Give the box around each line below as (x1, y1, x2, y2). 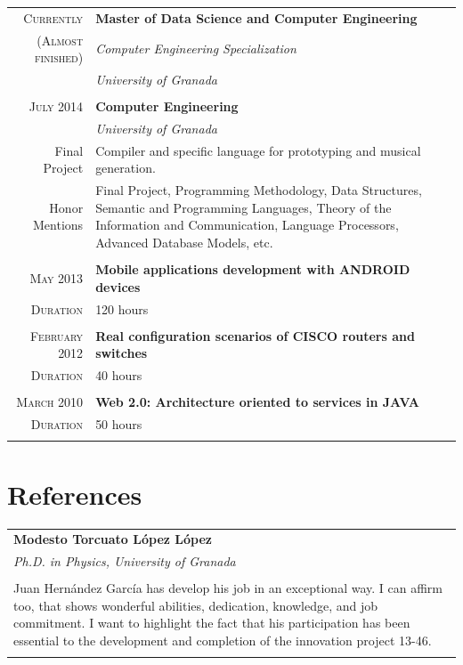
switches (95, 344, 148, 362)
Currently (23, 8, 84, 27)
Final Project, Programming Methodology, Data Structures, (95, 181, 422, 199)
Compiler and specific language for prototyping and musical (95, 141, 421, 159)
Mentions (33, 215, 84, 234)
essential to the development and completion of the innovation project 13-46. (13, 630, 432, 649)
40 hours (95, 366, 142, 385)
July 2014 (28, 97, 84, 116)
